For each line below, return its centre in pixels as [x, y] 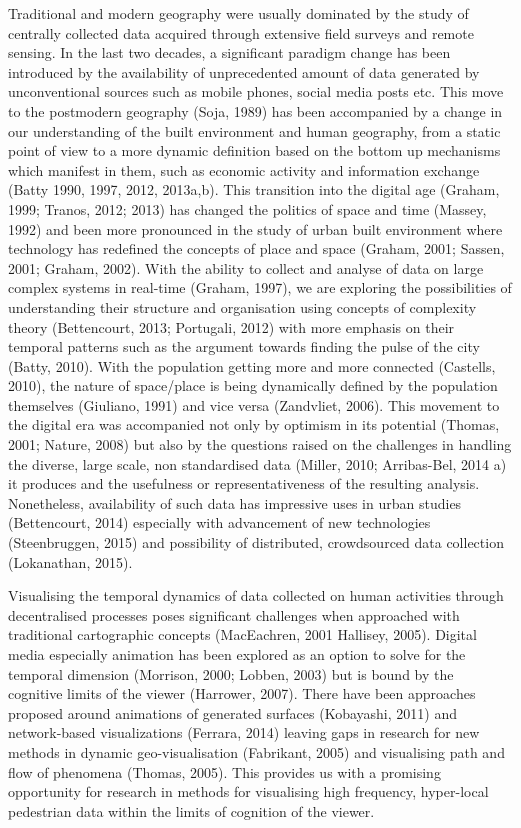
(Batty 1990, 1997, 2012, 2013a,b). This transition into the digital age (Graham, [254, 189]
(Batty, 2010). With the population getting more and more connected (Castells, [252, 365]
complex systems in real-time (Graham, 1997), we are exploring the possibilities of [260, 287]
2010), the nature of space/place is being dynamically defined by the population [253, 385]
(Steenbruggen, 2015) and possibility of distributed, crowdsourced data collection [256, 542]
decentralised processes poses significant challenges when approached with [234, 614]
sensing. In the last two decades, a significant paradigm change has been [229, 52]
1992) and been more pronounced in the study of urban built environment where [255, 228]
